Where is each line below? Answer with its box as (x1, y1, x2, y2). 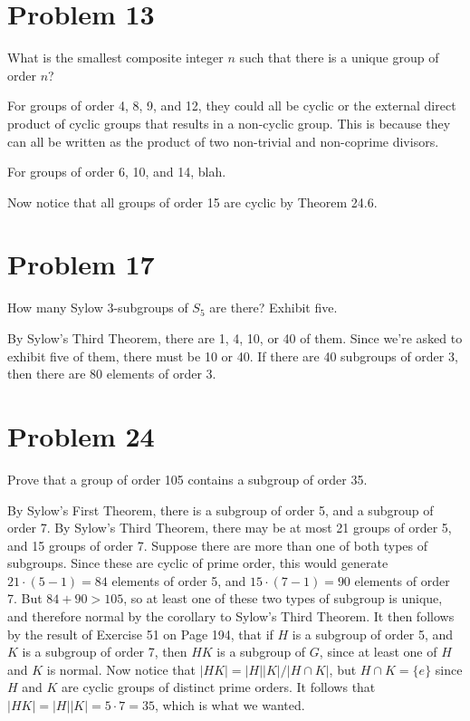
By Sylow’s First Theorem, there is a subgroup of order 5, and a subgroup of (7, 500, 434, 519)
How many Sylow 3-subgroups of (7, 298, 188, 317)
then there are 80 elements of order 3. (7, 364, 216, 383)
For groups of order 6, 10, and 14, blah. (7, 162, 226, 181)
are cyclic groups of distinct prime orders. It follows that (62, 678, 376, 697)
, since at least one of (319, 642, 437, 661)
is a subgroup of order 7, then (22, 642, 187, 661)
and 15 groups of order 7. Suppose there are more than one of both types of (7, 535, 428, 554)
